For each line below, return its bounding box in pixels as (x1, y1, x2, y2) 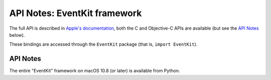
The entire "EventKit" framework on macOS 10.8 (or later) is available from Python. (9, 68, 180, 74)
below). (9, 32, 25, 38)
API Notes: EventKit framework (9, 8, 142, 19)
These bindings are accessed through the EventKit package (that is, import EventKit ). (9, 41, 198, 47)
